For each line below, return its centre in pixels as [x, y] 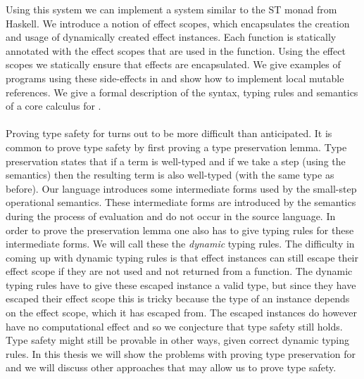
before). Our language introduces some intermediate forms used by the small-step [181, 188]
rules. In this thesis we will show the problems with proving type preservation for [181, 353]
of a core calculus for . [54, 106]
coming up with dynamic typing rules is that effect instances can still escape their [182, 257]
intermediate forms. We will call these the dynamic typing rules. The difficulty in [180, 244]
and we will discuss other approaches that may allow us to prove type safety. [171, 367]
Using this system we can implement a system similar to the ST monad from [171, 9]
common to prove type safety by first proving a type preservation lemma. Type [176, 147]
